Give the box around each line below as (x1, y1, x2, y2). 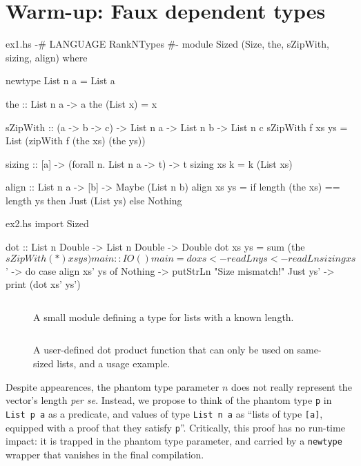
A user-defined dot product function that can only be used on (33, 342, 294, 357)
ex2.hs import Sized (6, 216, 89, 231)
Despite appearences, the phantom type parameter (6, 379, 219, 394)
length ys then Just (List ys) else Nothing (6, 193, 182, 207)
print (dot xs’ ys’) (6, 277, 81, 291)
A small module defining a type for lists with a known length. (33, 309, 294, 324)
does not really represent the (231, 379, 352, 394)
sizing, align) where (6, 50, 88, 64)
